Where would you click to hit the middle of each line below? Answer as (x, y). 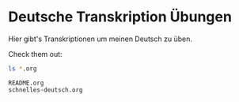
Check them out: (35, 54)
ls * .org (23, 68)
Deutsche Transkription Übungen (120, 17)
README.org (26, 83)
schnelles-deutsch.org (46, 90)
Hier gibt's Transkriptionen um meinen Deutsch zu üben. (100, 39)
